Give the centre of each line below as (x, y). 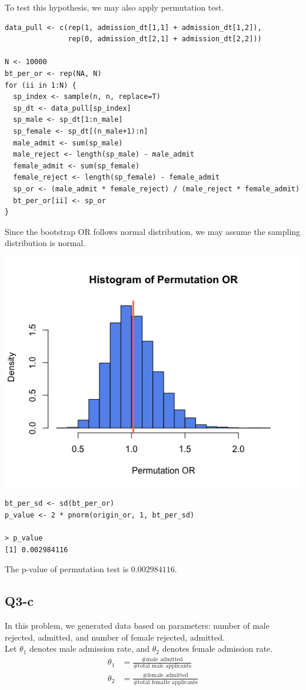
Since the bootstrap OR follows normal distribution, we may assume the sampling (153, 231)
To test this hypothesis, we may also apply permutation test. (114, 7)
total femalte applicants (168, 683)
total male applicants (164, 666)
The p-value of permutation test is (67, 569)
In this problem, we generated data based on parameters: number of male (137, 625)
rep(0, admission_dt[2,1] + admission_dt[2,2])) (165, 39)
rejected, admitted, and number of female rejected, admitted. (115, 637)
